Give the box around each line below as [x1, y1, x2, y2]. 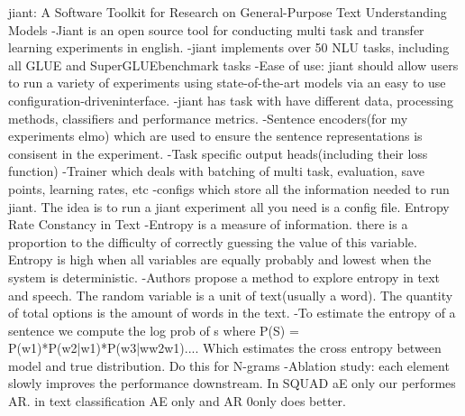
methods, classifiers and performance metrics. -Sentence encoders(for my [8, 108, 408, 127]
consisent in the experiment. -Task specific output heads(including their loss [8, 143, 428, 162]
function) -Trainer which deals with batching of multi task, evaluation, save [8, 162, 424, 180]
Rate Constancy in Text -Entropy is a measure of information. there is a [8, 215, 408, 234]
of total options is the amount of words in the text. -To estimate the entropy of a [8, 303, 456, 322]
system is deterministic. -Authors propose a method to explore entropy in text [8, 267, 440, 286]
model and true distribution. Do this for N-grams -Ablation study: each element [8, 356, 450, 374]
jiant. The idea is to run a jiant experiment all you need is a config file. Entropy [8, 197, 450, 216]
